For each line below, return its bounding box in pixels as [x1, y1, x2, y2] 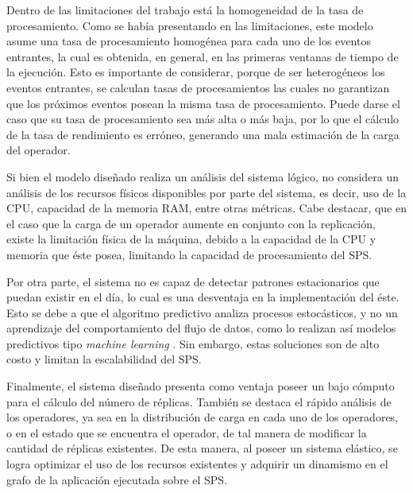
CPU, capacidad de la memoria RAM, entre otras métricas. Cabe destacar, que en [6, 200, 407, 216]
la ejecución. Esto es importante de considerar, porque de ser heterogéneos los [6, 64, 385, 80]
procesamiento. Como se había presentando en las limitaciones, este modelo [6, 17, 373, 33]
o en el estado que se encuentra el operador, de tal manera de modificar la [6, 424, 367, 441]
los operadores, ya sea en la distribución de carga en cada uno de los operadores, [6, 409, 399, 425]
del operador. [6, 142, 71, 158]
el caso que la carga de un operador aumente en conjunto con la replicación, [6, 215, 376, 231]
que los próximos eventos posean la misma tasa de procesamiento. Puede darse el [6, 95, 400, 111]
